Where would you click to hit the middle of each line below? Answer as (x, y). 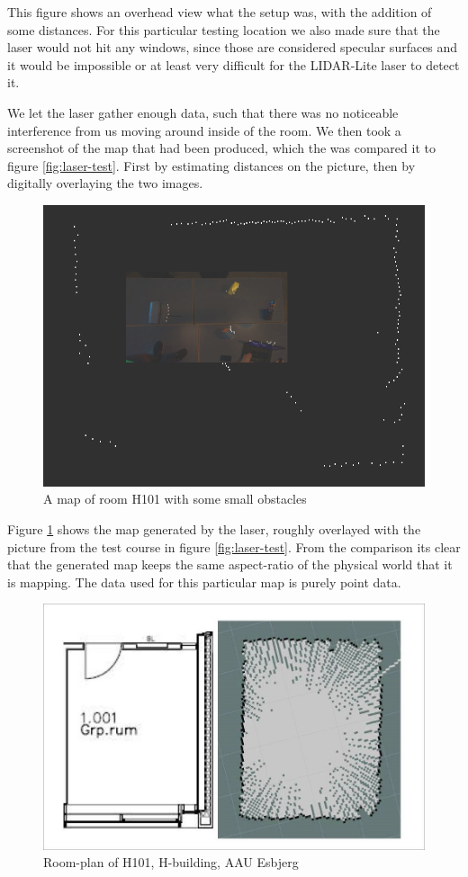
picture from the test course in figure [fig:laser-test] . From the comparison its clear (234, 546)
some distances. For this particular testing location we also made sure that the (224, 29)
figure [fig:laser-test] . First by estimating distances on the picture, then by (211, 165)
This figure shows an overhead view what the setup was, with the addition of (220, 12)
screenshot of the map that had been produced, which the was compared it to (221, 148)
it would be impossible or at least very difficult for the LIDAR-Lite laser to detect (234, 64)
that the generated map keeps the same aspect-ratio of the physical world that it (230, 564)
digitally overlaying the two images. (105, 183)
